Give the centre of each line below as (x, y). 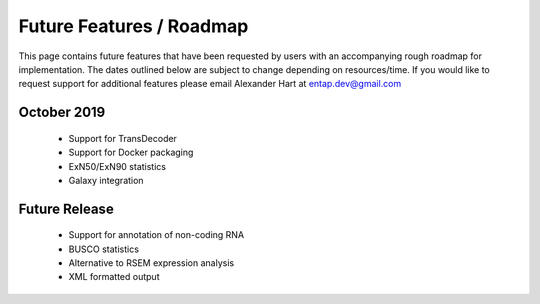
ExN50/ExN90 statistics (117, 166)
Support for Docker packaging (131, 152)
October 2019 (62, 112)
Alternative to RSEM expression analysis (151, 263)
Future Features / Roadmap (133, 26)
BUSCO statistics (104, 249)
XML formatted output (114, 277)
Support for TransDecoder (122, 138)
